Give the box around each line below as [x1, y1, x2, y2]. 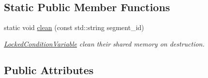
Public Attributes [4, 62, 94, 77]
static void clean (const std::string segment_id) [4, 22, 144, 32]
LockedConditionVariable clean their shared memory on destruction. [4, 38, 205, 48]
